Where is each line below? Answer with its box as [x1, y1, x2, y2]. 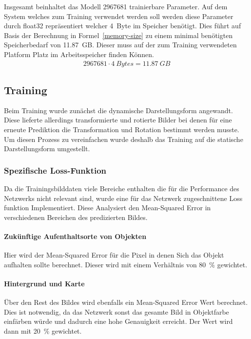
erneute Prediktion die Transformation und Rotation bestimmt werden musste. [4, 124, 239, 134]
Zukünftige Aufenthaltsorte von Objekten [4, 231, 147, 241]
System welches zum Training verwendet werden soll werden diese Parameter [4, 11, 233, 21]
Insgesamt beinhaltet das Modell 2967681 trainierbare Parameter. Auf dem [4, 1, 228, 11]
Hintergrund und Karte [4, 278, 85, 288]
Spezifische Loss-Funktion [4, 164, 107, 176]
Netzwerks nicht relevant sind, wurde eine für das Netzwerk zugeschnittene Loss [4, 193, 243, 203]
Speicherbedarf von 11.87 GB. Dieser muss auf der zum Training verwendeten [4, 40, 237, 50]
